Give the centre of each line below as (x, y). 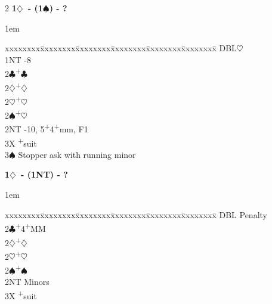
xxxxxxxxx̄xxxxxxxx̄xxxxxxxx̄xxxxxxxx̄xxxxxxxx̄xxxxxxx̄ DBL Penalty (136, 214)
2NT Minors (27, 282)
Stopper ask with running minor (77, 154)
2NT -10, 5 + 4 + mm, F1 (47, 128)
